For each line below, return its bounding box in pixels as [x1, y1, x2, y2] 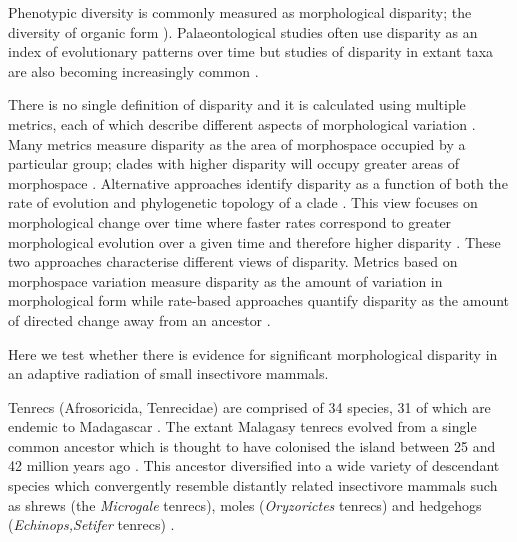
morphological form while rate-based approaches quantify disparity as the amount [8, 290, 510, 311]
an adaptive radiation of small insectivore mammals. [8, 363, 329, 384]
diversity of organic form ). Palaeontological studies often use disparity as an [8, 21, 478, 42]
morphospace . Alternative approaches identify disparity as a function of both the [8, 172, 508, 193]
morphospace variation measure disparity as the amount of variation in [8, 270, 443, 291]
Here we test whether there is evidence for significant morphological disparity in [8, 343, 498, 364]
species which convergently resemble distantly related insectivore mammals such [8, 475, 498, 496]
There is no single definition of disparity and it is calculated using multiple [8, 94, 466, 115]
